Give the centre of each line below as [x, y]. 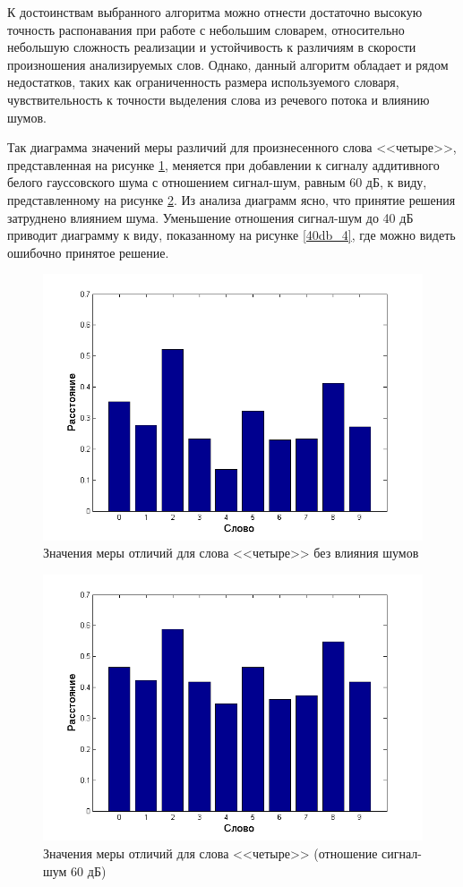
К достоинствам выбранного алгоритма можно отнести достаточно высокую [215, 12]
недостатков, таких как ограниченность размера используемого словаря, [203, 82]
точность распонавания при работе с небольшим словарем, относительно [206, 29]
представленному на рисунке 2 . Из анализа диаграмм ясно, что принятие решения [231, 199]
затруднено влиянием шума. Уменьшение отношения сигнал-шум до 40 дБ [210, 217]
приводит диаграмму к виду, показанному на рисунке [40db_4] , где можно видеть [231, 235]
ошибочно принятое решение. [88, 252]
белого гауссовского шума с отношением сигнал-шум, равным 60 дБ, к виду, [217, 182]
